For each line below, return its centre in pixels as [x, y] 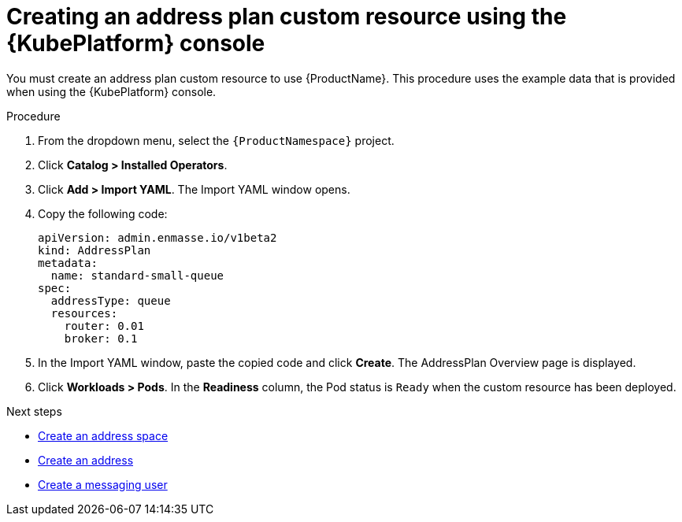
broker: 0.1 [101, 338]
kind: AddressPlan [95, 250]
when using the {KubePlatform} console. [111, 91]
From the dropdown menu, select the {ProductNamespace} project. [216, 140]
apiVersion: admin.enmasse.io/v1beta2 [158, 237]
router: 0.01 [104, 326]
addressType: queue [111, 300]
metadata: [68, 263]
